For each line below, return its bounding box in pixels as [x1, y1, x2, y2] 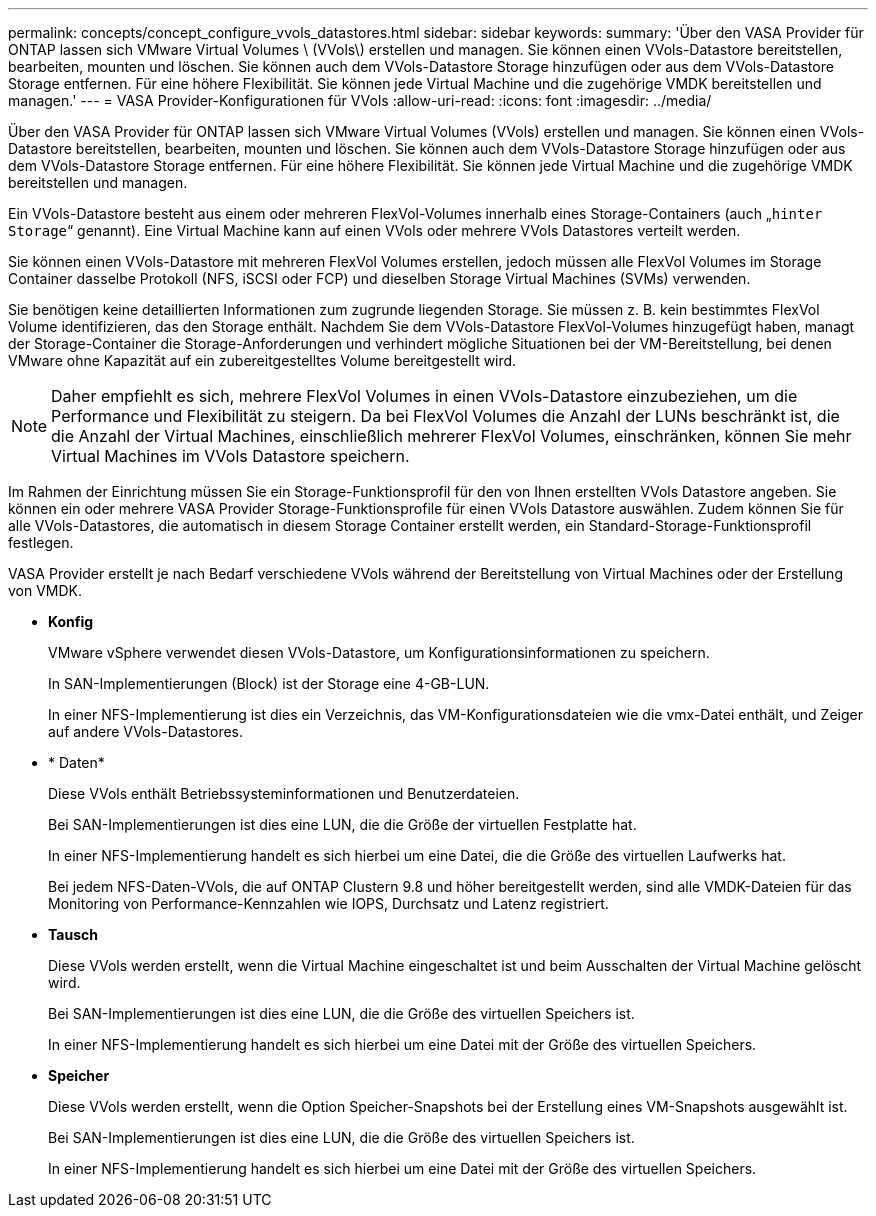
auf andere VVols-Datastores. [48, 723, 244, 740]
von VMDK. [8, 582, 83, 599]
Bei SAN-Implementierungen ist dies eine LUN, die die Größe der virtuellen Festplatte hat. [48, 816, 637, 833]
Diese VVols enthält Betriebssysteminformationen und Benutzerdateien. [48, 785, 520, 802]
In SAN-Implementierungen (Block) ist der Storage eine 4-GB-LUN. [48, 675, 490, 692]
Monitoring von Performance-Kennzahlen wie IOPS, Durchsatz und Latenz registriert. [48, 895, 609, 912]
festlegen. [8, 534, 74, 551]
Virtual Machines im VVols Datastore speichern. [51, 446, 410, 466]
